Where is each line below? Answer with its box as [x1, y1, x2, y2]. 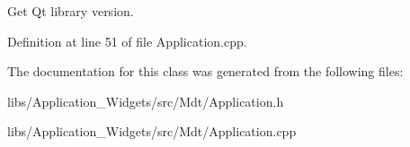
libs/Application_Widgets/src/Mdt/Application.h [7, 91, 284, 110]
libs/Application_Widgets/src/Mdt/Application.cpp [7, 122, 297, 141]
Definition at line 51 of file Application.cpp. [7, 31, 247, 50]
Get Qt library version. [7, 2, 134, 20]
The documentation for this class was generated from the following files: [7, 62, 404, 81]
